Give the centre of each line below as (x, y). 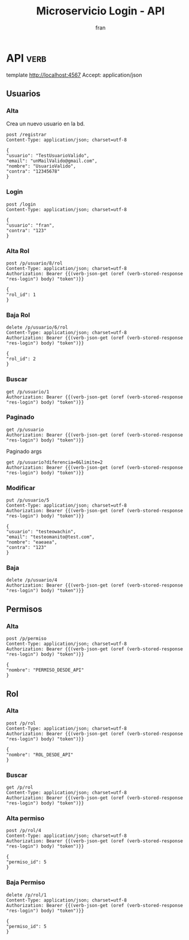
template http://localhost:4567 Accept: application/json (74, 75)
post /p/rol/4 (24, 831)
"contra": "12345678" (33, 172)
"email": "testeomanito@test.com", (51, 537)
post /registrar (26, 135)
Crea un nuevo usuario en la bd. (45, 124)
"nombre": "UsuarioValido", (41, 166)
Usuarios (23, 94)
